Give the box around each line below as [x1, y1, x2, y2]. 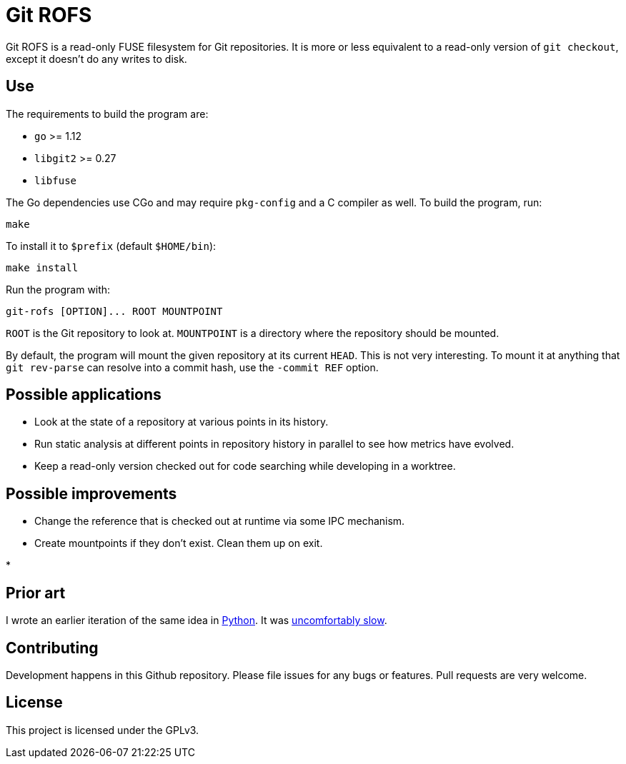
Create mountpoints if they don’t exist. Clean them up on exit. [34, 537, 323, 550]
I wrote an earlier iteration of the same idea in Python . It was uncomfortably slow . [6, 614, 387, 627]
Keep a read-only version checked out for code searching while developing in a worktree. [34, 460, 456, 473]
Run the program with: [6, 283, 111, 296]
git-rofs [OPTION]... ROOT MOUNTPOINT [6, 305, 223, 317]
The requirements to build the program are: [6, 107, 209, 120]
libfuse [34, 174, 77, 186]
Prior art [6, 583, 66, 602]
